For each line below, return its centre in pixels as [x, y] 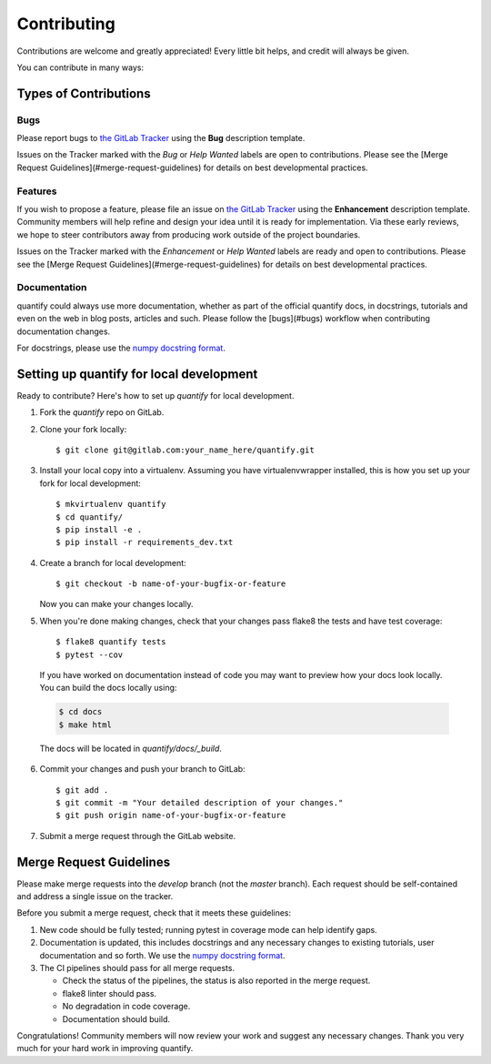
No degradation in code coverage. [126, 1007]
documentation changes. [64, 331]
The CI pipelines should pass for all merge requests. [137, 968]
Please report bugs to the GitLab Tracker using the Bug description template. [161, 138]
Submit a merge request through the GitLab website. [138, 836]
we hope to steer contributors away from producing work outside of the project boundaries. [189, 234]
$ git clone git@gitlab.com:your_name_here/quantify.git [185, 450]
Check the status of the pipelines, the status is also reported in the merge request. [216, 981]
